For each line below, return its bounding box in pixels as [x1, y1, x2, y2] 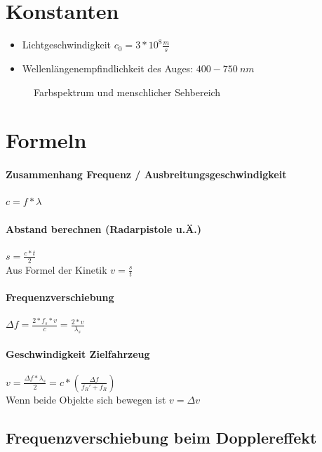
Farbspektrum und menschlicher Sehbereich [34, 84, 221, 99]
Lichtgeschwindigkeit [22, 37, 112, 52]
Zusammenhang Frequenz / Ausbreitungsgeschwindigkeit [6, 167, 287, 182]
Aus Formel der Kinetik [6, 262, 107, 277]
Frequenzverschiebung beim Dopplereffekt [6, 426, 317, 448]
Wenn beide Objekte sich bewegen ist [6, 392, 166, 406]
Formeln [6, 126, 87, 154]
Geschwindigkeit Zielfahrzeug [6, 346, 150, 361]
